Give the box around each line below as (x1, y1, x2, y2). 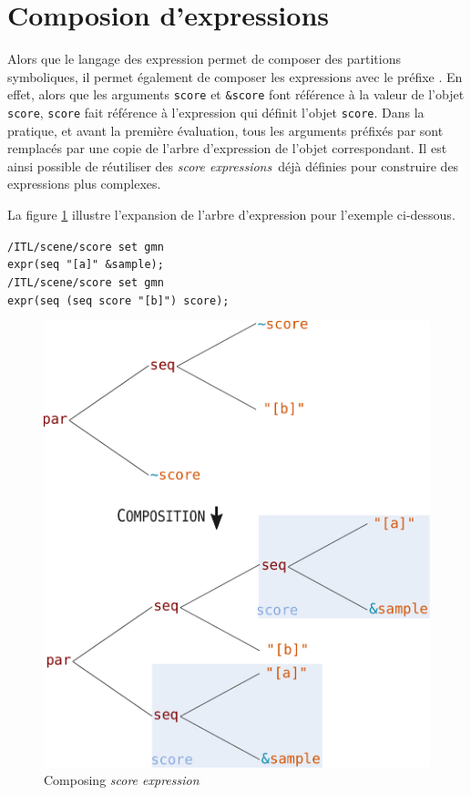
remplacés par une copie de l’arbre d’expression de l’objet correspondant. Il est (7, 139, 447, 158)
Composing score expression (44, 770, 200, 790)
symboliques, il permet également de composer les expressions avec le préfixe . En (7, 67, 463, 86)
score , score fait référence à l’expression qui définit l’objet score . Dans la (7, 102, 425, 121)
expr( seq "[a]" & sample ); (7, 258, 164, 272)
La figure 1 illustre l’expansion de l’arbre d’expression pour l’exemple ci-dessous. (7, 205, 456, 223)
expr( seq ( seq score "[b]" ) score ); (7, 294, 230, 307)
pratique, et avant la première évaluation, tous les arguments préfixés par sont (7, 120, 444, 139)
